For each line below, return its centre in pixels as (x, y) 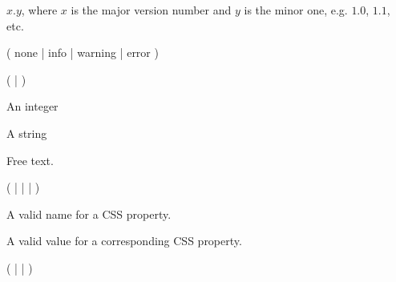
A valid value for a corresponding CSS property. (124, 241)
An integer (32, 106)
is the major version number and (151, 10)
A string (27, 133)
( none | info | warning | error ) (83, 52)
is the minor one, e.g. (296, 10)
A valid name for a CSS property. (89, 214)
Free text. (30, 160)
